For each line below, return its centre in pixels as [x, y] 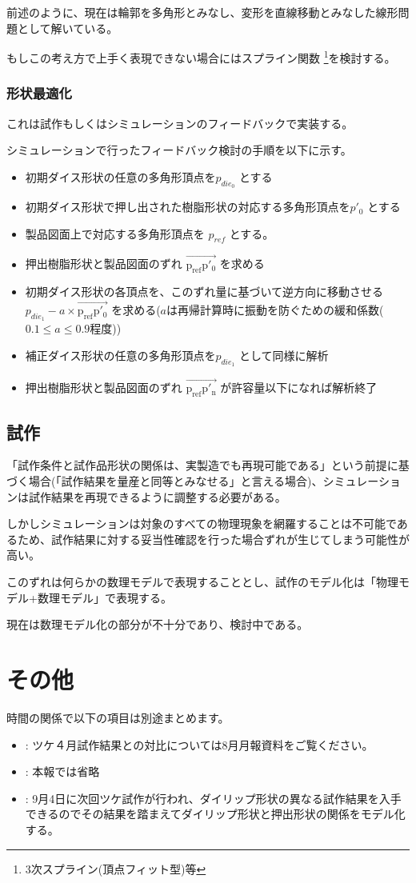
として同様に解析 [284, 356]
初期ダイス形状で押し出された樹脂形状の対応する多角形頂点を [188, 207]
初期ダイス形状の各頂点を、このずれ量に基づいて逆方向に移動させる [204, 292]
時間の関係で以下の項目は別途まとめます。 [118, 717]
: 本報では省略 [62, 771]
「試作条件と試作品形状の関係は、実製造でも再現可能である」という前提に [202, 465]
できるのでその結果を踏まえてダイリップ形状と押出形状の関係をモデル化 [215, 814]
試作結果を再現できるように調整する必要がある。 [157, 496]
